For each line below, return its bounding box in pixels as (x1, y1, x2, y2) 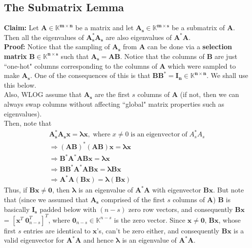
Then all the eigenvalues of (4, 32, 84, 42)
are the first (94, 89, 130, 99)
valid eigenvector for (4, 235, 64, 245)
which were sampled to (168, 60, 236, 71)
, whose (218, 214, 241, 225)
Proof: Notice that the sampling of (4, 41, 110, 52)
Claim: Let (4, 22, 39, 33)
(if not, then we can (180, 89, 239, 99)
